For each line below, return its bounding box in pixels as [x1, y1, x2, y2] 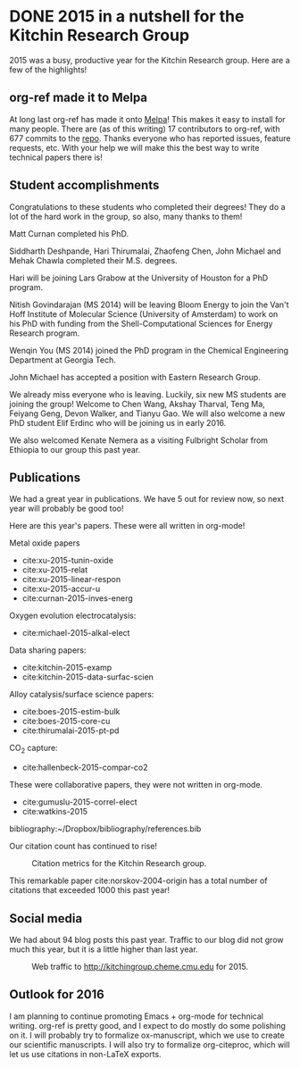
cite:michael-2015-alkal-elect [21, 628, 130, 638]
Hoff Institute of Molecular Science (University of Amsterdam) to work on [9, 308, 279, 319]
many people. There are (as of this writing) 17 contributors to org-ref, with [9, 123, 280, 134]
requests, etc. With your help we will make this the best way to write [9, 142, 260, 153]
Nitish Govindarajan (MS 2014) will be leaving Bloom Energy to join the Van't [9, 299, 289, 310]
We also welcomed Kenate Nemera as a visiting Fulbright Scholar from [9, 435, 269, 446]
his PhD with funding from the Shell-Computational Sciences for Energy [9, 318, 273, 329]
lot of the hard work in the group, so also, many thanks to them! [9, 211, 243, 221]
